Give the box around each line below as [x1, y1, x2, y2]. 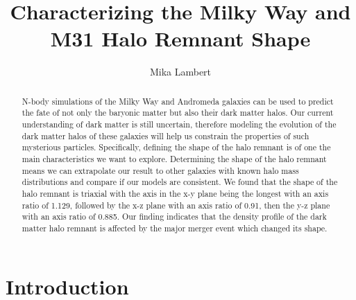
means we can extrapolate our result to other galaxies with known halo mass [22, 164, 299, 176]
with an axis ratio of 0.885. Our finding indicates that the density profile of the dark [22, 211, 327, 222]
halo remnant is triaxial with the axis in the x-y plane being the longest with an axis [22, 187, 329, 199]
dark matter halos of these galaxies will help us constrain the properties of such [22, 130, 310, 141]
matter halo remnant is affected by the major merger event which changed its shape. [22, 222, 328, 233]
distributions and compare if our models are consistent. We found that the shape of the [22, 176, 338, 188]
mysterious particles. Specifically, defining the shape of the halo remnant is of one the [22, 141, 331, 153]
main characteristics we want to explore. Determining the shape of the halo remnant [22, 152, 327, 164]
